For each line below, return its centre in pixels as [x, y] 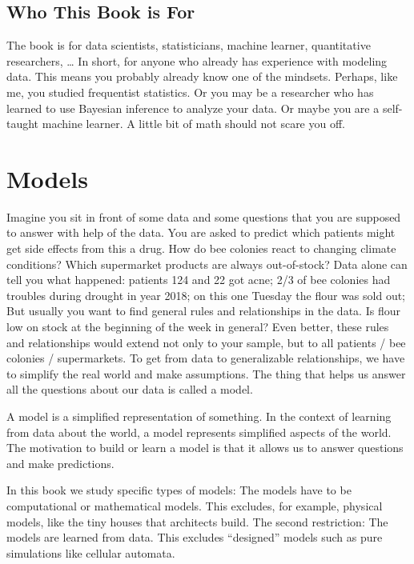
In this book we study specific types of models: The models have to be [179, 490]
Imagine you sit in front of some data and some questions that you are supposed [204, 216]
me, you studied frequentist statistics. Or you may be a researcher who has [190, 92]
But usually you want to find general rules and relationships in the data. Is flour [203, 311]
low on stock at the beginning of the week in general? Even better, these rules [198, 327]
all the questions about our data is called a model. [130, 389]
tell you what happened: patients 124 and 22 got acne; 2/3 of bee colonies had [199, 280]
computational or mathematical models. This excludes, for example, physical [195, 505]
